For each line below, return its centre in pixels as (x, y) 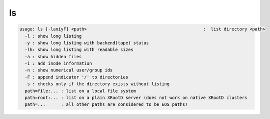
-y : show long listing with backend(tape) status (87, 43)
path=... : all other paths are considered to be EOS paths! (106, 105)
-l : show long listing (53, 36)
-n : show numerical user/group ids (69, 70)
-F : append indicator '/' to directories (77, 77)
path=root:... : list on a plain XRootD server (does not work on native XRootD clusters (136, 98)
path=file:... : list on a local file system (80, 91)
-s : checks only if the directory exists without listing (97, 84)
